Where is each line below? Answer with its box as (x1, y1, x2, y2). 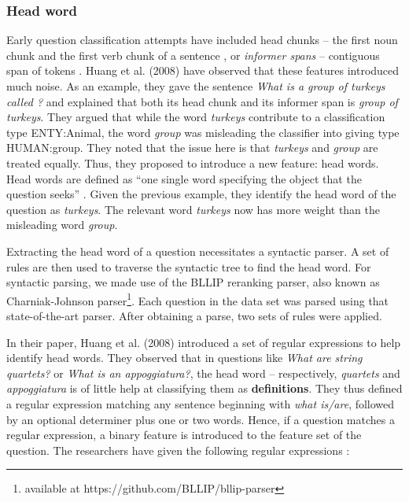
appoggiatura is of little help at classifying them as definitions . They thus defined (6, 380, 403, 397)
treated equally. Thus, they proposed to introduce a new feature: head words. (6, 154, 379, 171)
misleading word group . (6, 216, 118, 233)
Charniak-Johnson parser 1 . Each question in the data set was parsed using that (6, 290, 389, 308)
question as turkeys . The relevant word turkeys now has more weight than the (6, 201, 381, 217)
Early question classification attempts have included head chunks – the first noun (6, 31, 398, 48)
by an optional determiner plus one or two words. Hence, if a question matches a (6, 411, 395, 427)
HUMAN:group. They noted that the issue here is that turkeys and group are (6, 139, 378, 156)
